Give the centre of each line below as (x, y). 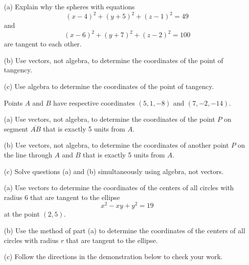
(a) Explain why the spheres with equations (69, 6)
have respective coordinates (94, 102)
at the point (22, 214)
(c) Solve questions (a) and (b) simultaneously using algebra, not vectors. (114, 171)
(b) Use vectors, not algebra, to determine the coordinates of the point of (114, 60)
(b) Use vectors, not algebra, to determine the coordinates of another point (116, 145)
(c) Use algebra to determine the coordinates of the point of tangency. (109, 86)
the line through (28, 154)
